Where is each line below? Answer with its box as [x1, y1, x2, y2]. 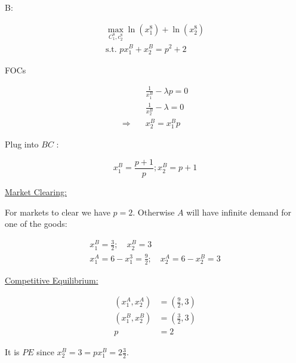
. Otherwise [132, 205, 175, 218]
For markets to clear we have [5, 205, 110, 218]
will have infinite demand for [186, 205, 292, 218]
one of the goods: [5, 217, 67, 230]
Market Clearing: [5, 186, 67, 198]
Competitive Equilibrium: [5, 273, 98, 286]
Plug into [5, 138, 39, 150]
